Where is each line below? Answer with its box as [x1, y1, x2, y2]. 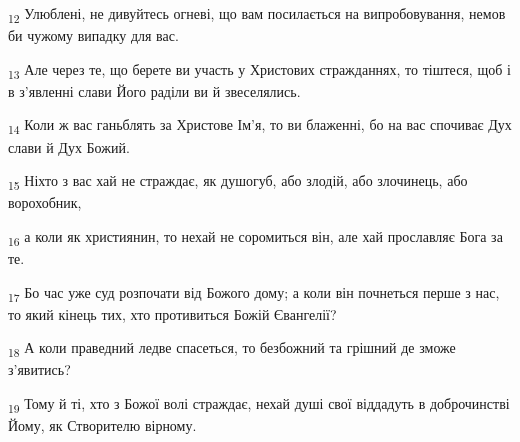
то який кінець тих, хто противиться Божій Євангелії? [8, 303, 337, 324]
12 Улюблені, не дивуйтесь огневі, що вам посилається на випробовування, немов [8, 3, 506, 26]
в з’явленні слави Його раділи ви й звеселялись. [8, 80, 301, 101]
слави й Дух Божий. [8, 136, 130, 157]
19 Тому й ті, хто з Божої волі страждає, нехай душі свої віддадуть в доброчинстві [8, 393, 510, 416]
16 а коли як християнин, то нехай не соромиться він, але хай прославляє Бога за [8, 225, 503, 249]
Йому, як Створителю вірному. [8, 415, 197, 436]
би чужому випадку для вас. [8, 25, 179, 46]
